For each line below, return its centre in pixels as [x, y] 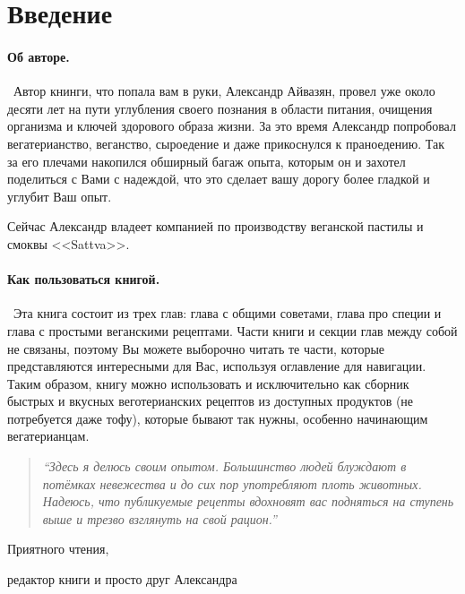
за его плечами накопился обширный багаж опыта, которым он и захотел [207, 161]
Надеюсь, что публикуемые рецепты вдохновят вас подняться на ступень [248, 501]
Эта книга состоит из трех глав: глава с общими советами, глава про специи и [227, 313]
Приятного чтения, [58, 549]
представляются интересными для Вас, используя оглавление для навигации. [217, 366]
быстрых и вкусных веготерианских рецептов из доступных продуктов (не [211, 401]
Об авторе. [39, 56]
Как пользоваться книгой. [84, 279]
